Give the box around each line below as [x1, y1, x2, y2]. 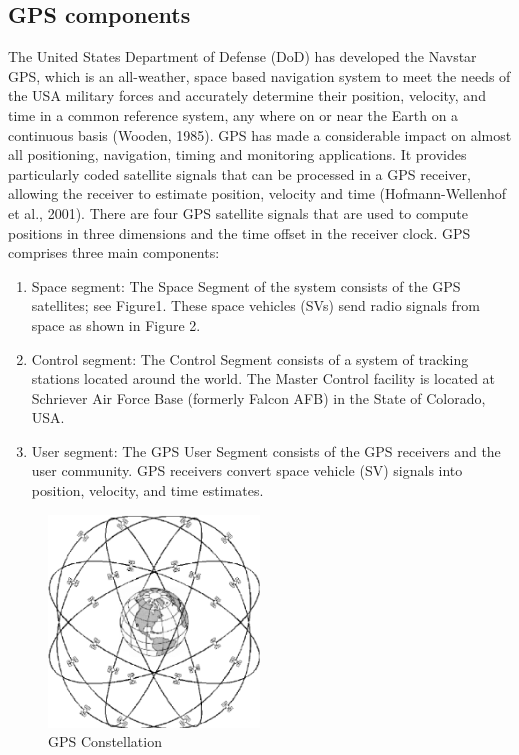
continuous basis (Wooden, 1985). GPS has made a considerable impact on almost [8, 124, 512, 145]
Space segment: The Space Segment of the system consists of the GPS [31, 275, 461, 296]
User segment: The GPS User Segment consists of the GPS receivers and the [31, 440, 501, 461]
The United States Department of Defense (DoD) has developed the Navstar [8, 46, 477, 67]
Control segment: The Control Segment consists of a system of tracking [31, 348, 469, 369]
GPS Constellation [48, 731, 162, 752]
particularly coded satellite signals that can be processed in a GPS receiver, [8, 163, 471, 184]
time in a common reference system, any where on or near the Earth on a [8, 104, 459, 125]
